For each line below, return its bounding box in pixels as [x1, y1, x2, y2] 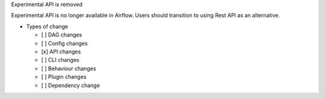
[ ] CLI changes [41, 56, 79, 64]
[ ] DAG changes [41, 31, 82, 38]
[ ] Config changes [41, 40, 88, 47]
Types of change [26, 23, 69, 30]
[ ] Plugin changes [41, 73, 87, 80]
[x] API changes [41, 48, 81, 55]
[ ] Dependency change [41, 82, 101, 89]
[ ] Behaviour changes [41, 65, 96, 72]
